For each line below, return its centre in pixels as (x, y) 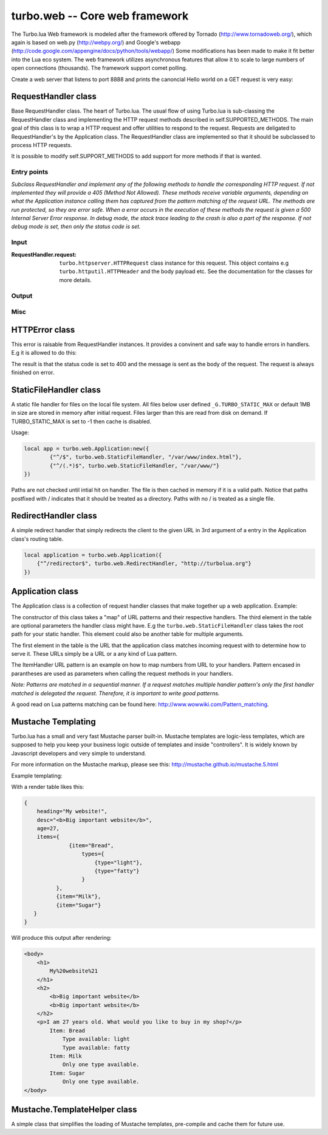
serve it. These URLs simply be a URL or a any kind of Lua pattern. (94, 654)
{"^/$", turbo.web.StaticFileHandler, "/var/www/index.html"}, (146, 457)
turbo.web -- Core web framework (100, 16)
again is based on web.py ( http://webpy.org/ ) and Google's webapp (96, 42)
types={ (93, 854)
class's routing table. (37, 539)
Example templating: (37, 776)
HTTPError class (43, 329)
